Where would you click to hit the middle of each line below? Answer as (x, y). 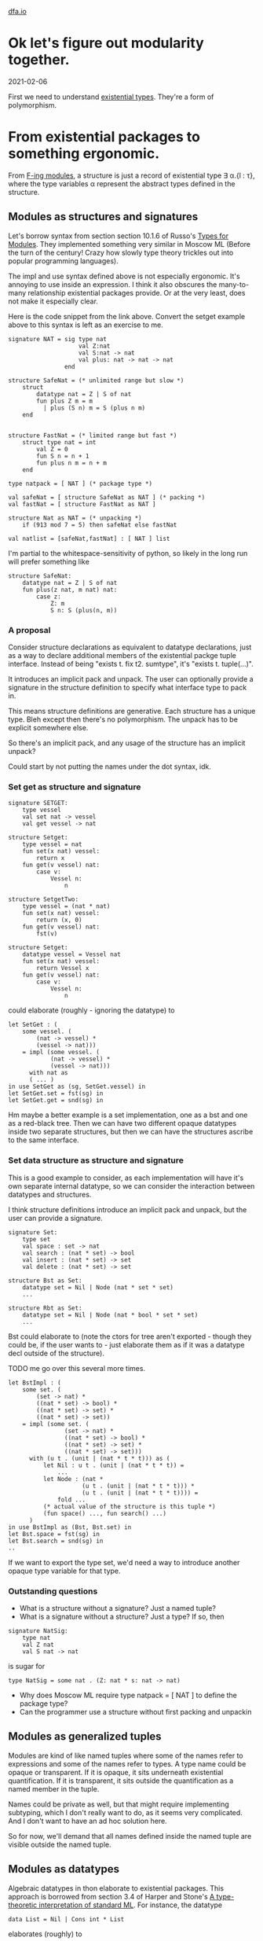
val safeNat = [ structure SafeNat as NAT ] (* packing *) (107, 497)
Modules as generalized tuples (85, 1737)
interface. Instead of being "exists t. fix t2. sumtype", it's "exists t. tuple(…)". (131, 664)
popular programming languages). (64, 261)
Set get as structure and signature (75, 787)
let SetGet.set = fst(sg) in (56, 1094)
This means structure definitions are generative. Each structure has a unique (132, 711)
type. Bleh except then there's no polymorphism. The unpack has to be (123, 719)
